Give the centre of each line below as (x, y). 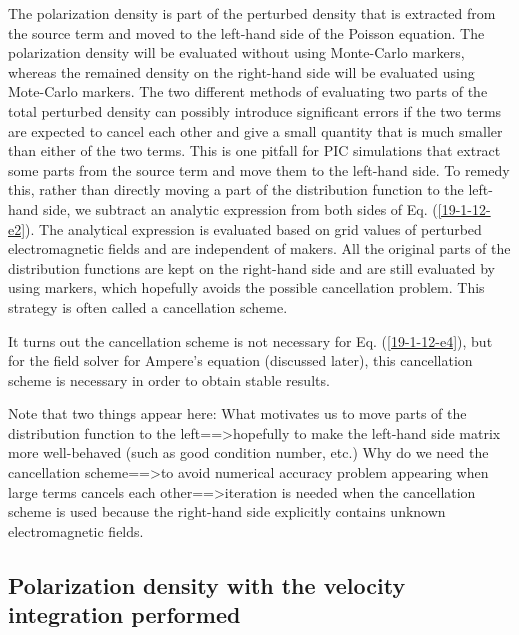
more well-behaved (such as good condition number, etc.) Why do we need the (248, 452)
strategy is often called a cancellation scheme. (148, 306)
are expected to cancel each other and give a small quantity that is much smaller (255, 130)
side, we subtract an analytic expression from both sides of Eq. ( (240, 208)
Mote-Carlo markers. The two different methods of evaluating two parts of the (248, 91)
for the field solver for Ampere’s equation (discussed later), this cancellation (240, 360)
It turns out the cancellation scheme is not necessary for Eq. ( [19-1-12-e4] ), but (250, 340)
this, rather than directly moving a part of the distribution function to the (236, 189)
